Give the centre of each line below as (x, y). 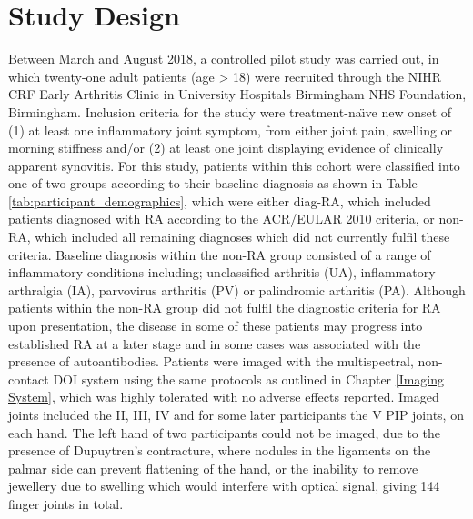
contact (29, 379)
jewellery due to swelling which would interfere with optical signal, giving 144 (224, 486)
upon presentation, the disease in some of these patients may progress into (216, 326)
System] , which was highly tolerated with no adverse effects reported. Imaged (224, 397)
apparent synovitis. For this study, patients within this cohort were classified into (234, 165)
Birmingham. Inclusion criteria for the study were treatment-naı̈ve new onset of (230, 111)
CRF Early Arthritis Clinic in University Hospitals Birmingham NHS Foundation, (237, 94)
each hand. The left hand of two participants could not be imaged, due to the (224, 432)
